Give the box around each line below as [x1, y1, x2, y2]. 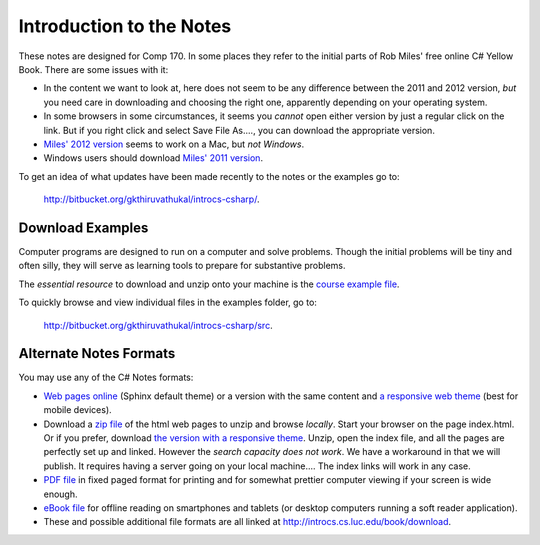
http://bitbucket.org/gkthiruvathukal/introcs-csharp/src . [43, 319, 274, 331]
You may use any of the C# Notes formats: [18, 371, 194, 384]
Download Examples [18, 219, 149, 236]
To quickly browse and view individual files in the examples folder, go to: [18, 296, 317, 309]
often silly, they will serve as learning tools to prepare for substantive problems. [18, 260, 346, 272]
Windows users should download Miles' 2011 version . [43, 152, 264, 164]
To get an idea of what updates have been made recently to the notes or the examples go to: [18, 170, 400, 182]
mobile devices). [43, 404, 112, 416]
